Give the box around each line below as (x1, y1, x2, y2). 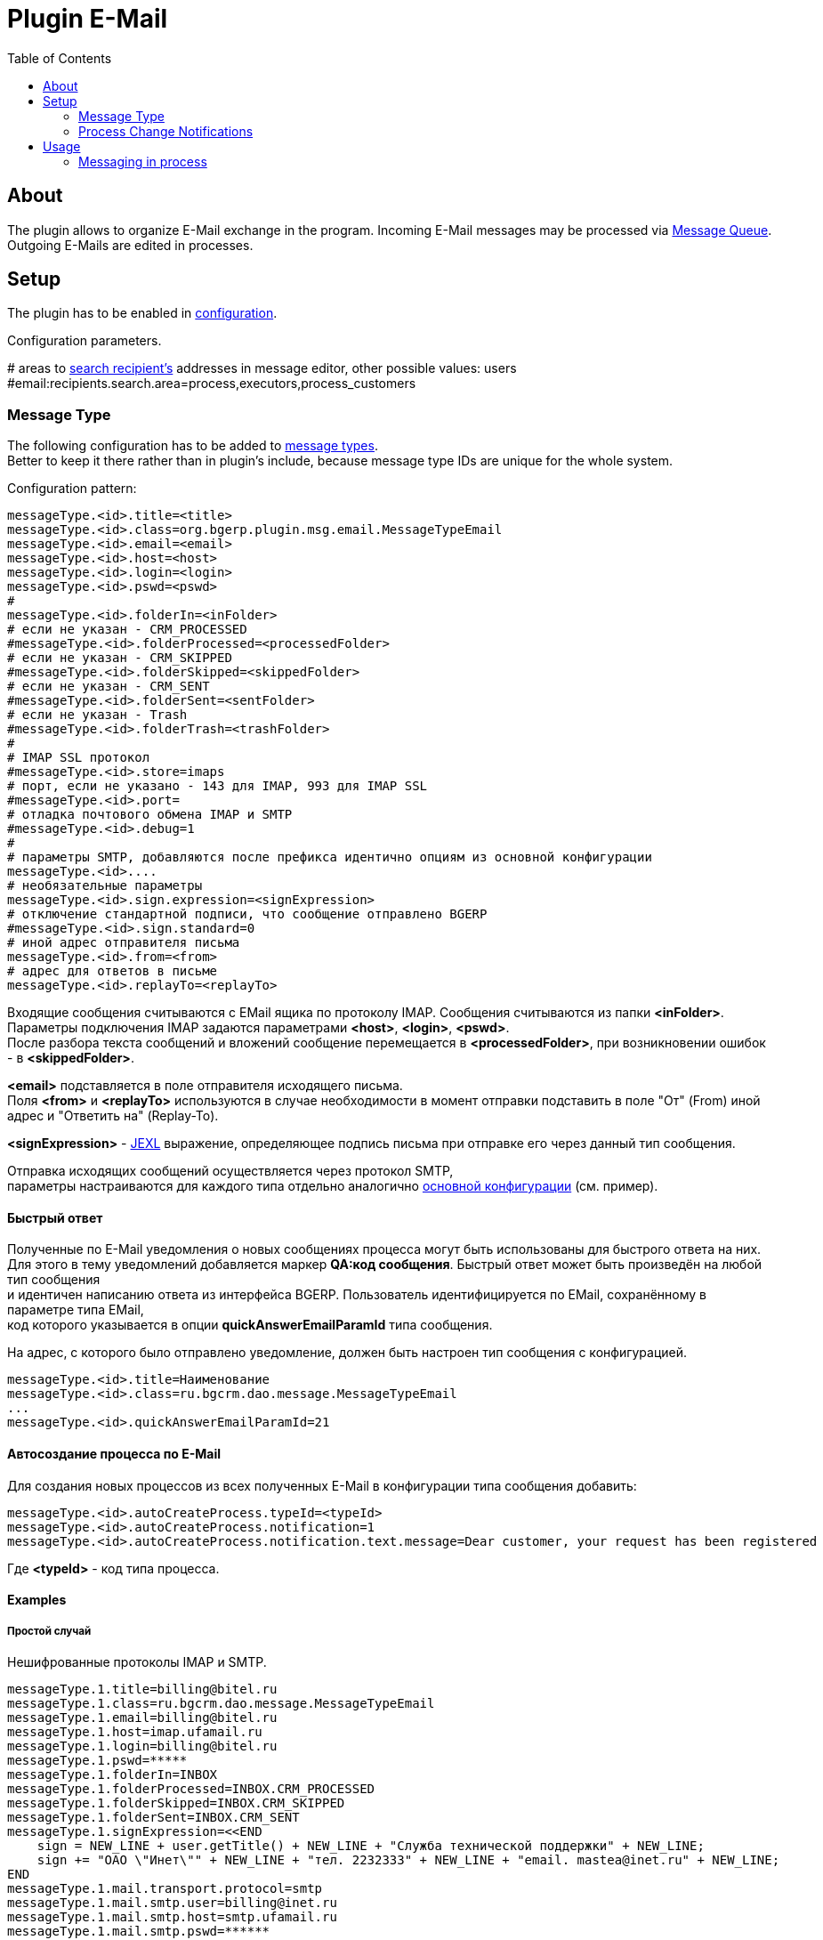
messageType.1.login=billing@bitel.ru (7, 1739, 278, 1754)
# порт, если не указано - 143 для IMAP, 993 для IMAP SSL (7, 779, 428, 794)
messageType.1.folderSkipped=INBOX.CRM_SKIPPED (7, 1796, 345, 1811)
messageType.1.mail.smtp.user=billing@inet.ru (7, 1896, 337, 1911)
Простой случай (7, 1624, 92, 1637)
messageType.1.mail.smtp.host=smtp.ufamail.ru (7, 1910, 337, 1925)
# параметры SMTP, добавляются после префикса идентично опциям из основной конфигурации (7, 850, 652, 865)
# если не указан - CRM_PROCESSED (7, 622, 247, 637)
